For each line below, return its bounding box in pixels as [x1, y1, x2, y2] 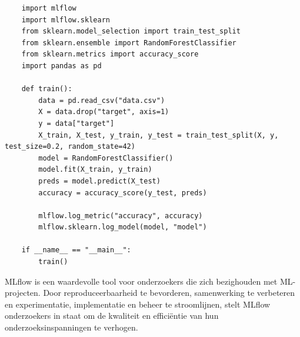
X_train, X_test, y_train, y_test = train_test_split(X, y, [38, 131, 279, 139]
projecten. [5, 286, 41, 299]
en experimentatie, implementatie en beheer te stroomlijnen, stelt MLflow [5, 298, 271, 310]
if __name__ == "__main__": [21, 246, 131, 255]
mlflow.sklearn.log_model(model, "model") [38, 223, 207, 232]
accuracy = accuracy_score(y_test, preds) [38, 188, 207, 197]
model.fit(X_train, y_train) [38, 165, 152, 174]
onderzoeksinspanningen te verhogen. [5, 321, 138, 333]
